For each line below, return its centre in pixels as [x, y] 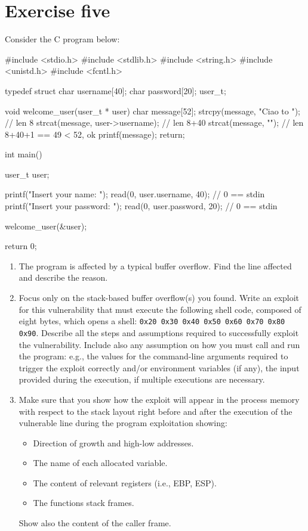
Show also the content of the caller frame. [95, 523]
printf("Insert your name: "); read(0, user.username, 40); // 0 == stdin [135, 194]
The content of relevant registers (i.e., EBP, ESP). [125, 482]
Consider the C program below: [62, 39]
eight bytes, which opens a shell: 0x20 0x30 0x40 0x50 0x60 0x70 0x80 [152, 321]
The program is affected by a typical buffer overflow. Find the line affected [155, 265]
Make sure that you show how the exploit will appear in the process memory [159, 399]
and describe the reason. [63, 277]
